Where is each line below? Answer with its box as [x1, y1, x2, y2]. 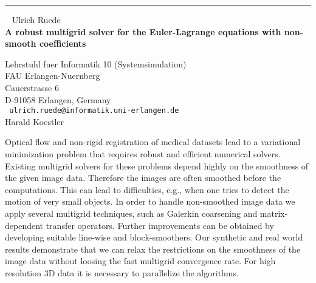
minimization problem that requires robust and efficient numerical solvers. [5, 148, 281, 160]
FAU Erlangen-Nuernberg [5, 69, 100, 82]
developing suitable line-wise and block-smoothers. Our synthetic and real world [5, 231, 303, 244]
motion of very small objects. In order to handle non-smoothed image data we [5, 195, 295, 208]
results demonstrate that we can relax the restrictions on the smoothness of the [5, 242, 301, 255]
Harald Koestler [5, 115, 64, 128]
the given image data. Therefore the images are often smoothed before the [5, 171, 281, 184]
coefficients [39, 37, 86, 50]
